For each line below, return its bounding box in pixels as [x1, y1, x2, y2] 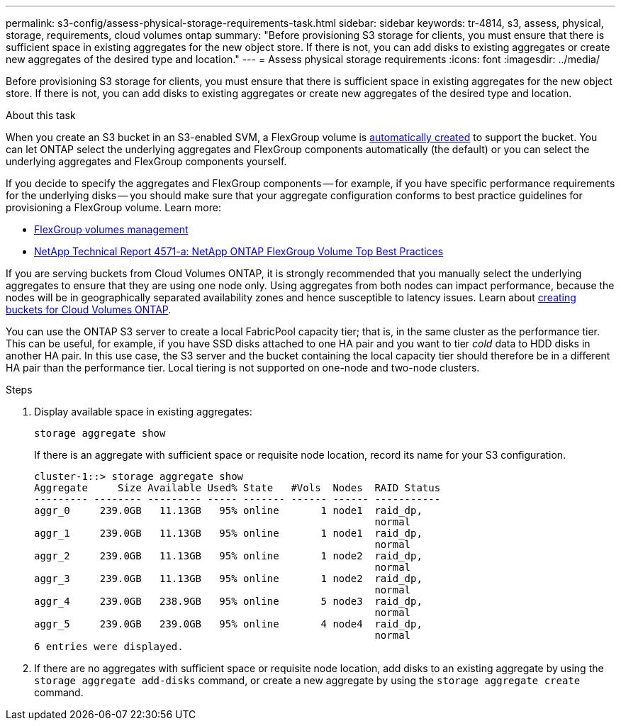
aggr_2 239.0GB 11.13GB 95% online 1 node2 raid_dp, [34, 550, 423, 562]
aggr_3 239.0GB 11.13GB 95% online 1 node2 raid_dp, [34, 573, 423, 584]
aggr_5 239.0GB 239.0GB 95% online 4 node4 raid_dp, [34, 618, 423, 630]
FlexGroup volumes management [34, 223, 189, 235]
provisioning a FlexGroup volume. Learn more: [6, 201, 221, 213]
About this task [6, 109, 76, 121]
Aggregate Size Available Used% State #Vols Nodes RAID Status [34, 482, 441, 493]
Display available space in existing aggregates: [34, 406, 252, 418]
